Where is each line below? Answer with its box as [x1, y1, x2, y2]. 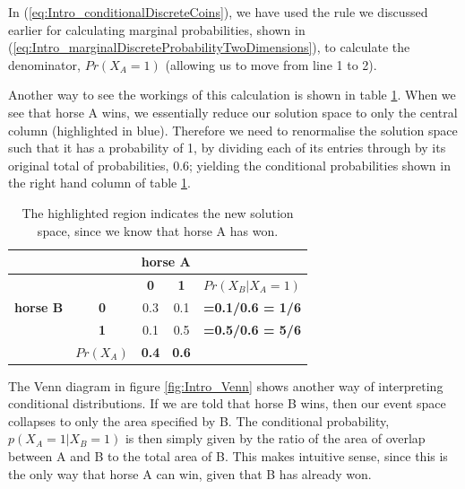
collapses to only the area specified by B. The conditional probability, [8, 411, 390, 430]
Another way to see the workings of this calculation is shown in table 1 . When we [8, 85, 456, 104]
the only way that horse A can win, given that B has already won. [8, 464, 372, 483]
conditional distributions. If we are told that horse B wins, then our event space [8, 394, 446, 413]
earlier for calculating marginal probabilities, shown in [8, 20, 306, 39]
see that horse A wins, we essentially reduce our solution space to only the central [8, 102, 458, 121]
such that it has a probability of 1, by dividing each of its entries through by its [8, 138, 446, 157]
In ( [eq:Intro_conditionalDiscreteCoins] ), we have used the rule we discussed [8, 3, 428, 21]
